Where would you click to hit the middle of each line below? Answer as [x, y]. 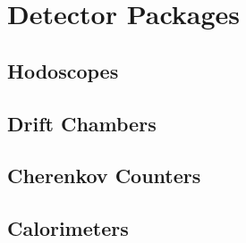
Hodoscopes [63, 70]
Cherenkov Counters [104, 176]
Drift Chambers [82, 123]
